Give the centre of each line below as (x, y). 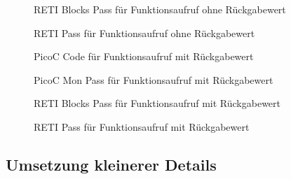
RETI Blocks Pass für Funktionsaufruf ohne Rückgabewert (160, 9)
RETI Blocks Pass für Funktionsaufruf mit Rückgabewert (157, 103)
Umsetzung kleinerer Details (111, 164)
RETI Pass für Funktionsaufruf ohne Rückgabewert (144, 33)
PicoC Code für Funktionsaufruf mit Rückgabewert (144, 56)
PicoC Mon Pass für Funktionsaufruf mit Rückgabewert (154, 79)
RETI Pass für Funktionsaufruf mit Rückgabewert (142, 126)
